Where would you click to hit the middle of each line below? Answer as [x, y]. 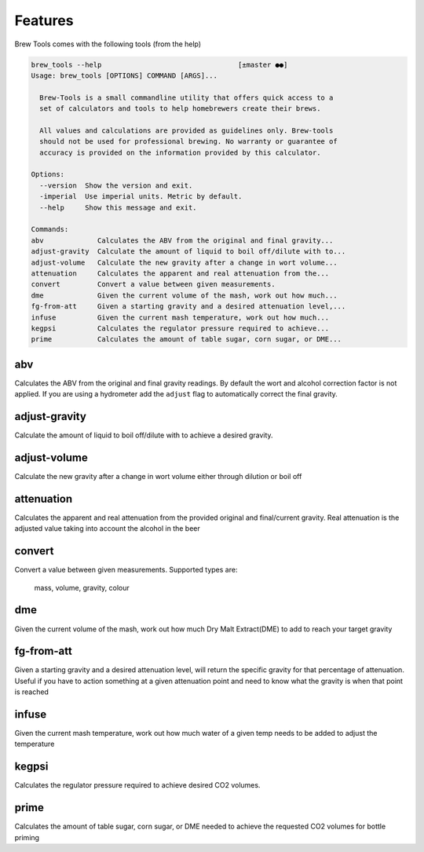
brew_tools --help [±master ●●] [159, 64]
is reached [31, 692]
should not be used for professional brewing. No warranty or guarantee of [188, 142]
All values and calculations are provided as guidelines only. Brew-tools [186, 130]
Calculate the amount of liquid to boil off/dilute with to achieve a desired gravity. [144, 435]
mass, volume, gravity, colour [82, 587]
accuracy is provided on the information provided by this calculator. [180, 152]
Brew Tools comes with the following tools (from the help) [108, 44]
